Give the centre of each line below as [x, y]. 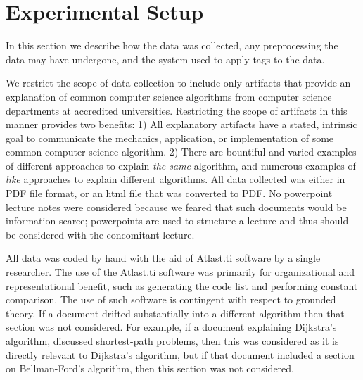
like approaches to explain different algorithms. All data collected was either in [176, 179]
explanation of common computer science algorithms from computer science [169, 96]
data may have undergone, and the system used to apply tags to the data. [165, 59]
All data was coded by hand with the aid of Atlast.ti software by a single [163, 258]
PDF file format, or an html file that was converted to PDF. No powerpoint [169, 193]
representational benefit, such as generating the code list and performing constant [182, 285]
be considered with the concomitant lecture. [100, 234]
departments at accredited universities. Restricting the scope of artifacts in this [177, 110]
